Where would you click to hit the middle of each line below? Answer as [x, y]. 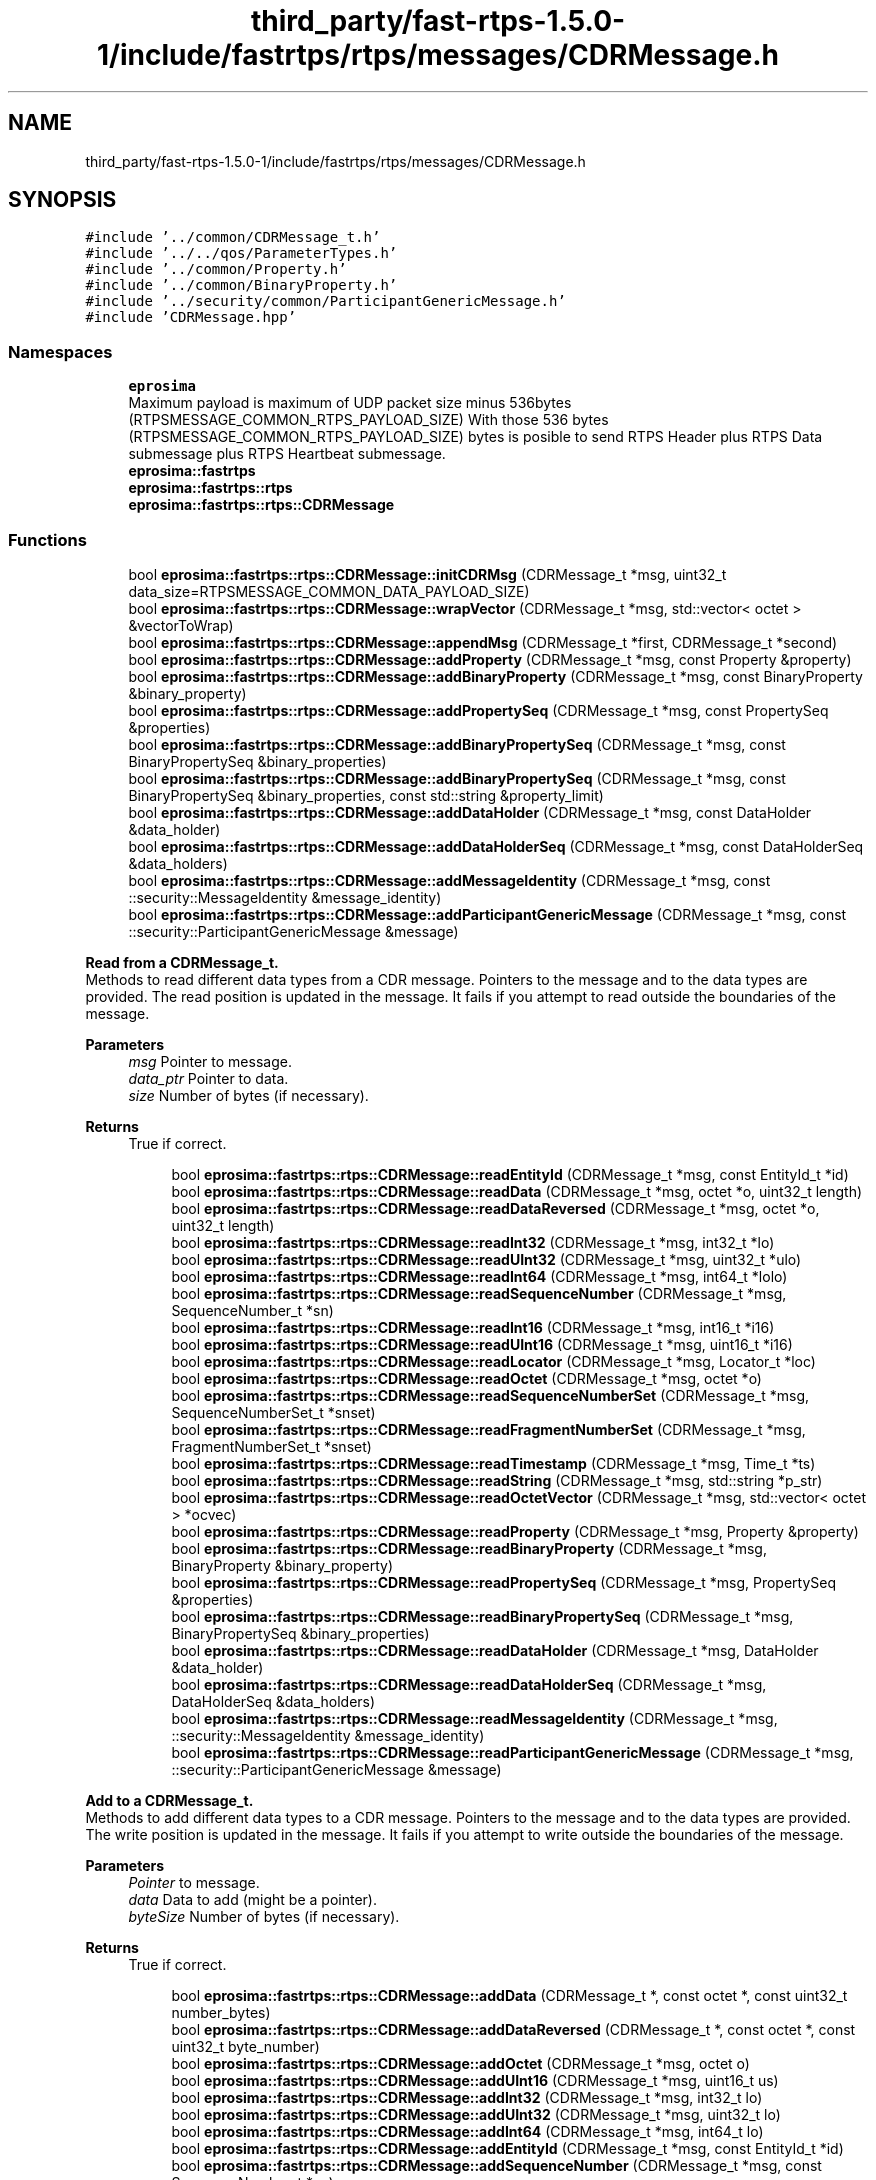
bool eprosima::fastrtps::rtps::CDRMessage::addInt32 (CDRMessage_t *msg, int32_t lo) [467, 2097]
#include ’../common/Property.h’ [216, 269]
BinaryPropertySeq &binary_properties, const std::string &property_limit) [366, 795]
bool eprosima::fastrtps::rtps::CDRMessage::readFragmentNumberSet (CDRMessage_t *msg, [488, 1429]
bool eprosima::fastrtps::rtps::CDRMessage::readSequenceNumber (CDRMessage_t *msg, [479, 1293]
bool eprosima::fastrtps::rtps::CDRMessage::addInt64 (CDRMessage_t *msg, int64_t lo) [467, 2131]
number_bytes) [221, 2012]
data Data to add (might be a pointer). [252, 1899]
